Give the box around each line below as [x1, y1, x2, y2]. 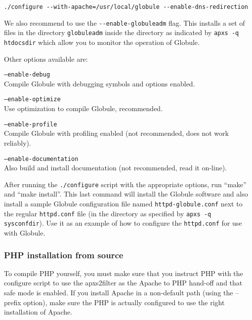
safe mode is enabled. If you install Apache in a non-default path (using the [4, 287, 233, 298]
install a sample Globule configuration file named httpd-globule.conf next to [4, 199, 243, 209]
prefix [4, 297, 21, 307]
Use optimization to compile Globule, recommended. [4, 103, 163, 114]
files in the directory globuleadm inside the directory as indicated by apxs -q [4, 27, 239, 38]
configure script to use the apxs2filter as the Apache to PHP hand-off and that [4, 278, 243, 288]
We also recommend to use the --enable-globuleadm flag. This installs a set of [4, 17, 245, 28]
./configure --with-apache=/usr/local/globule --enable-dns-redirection [4, 3, 248, 10]
